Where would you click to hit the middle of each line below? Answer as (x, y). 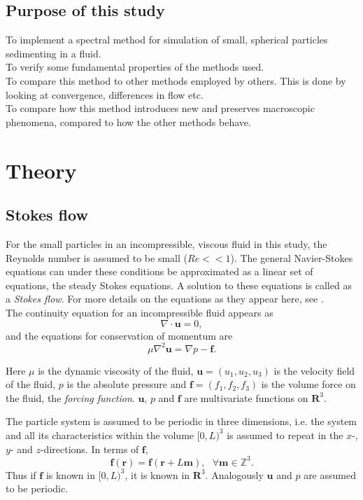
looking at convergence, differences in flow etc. (105, 94)
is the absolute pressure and (127, 384)
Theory (41, 170)
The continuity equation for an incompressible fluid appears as (140, 312)
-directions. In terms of (90, 449)
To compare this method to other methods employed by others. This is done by (176, 80)
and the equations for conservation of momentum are (119, 335)
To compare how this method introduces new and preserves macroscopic (160, 108)
